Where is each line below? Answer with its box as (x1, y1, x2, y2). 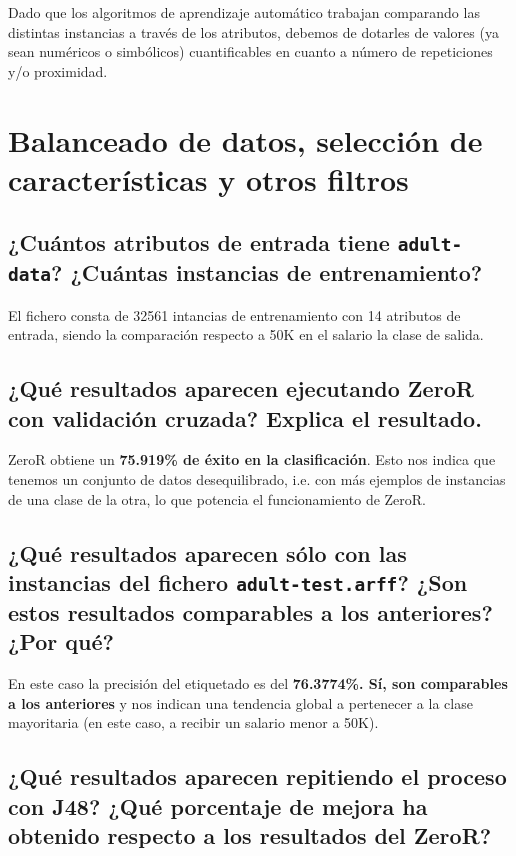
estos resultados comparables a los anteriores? (8, 597, 493, 627)
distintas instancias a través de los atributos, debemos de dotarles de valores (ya (8, 21, 499, 42)
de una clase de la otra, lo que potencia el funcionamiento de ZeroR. (8, 488, 426, 509)
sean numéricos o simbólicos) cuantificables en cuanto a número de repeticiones (8, 41, 493, 62)
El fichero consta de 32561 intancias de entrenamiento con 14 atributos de (8, 304, 461, 325)
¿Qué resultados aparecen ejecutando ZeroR (8, 373, 474, 404)
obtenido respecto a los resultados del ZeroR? (8, 820, 492, 851)
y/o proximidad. (8, 60, 108, 81)
